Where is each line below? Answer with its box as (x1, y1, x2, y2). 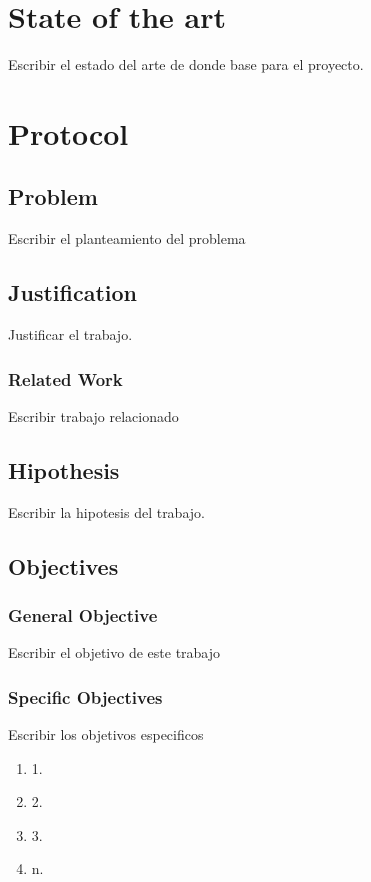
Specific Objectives (8, 684, 163, 709)
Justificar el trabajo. (8, 324, 133, 345)
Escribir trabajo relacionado (8, 405, 179, 426)
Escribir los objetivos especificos (8, 724, 204, 745)
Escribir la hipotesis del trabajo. (8, 501, 205, 522)
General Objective (8, 603, 158, 627)
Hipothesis (8, 454, 120, 485)
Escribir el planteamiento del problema (8, 228, 246, 249)
